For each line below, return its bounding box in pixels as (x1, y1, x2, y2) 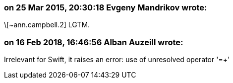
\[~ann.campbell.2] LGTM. (4, 20, 90, 29)
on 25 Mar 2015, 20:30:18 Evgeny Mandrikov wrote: (4, 2, 207, 12)
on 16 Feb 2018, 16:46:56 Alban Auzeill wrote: (4, 37, 183, 47)
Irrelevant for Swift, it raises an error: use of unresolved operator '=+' (4, 55, 230, 64)
